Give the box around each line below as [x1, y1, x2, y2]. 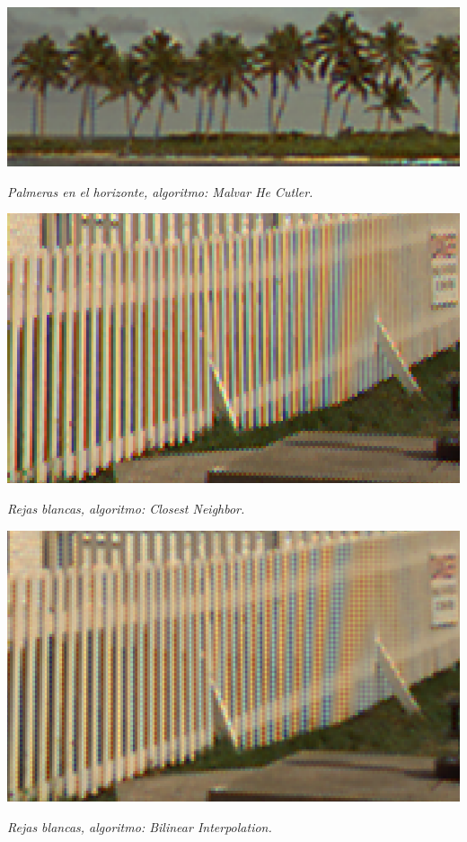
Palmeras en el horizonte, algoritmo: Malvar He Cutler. [7, 182, 313, 201]
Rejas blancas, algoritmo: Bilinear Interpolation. [7, 817, 272, 836]
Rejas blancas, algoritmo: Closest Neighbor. [7, 499, 245, 518]
